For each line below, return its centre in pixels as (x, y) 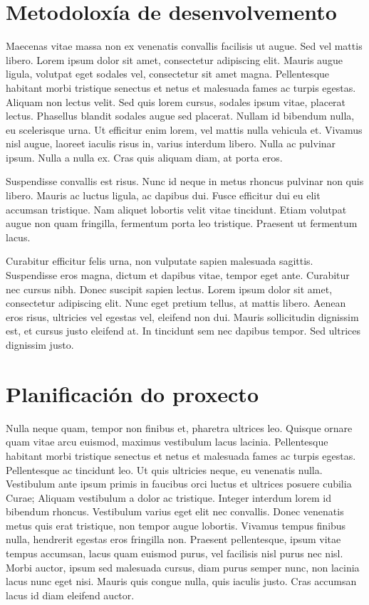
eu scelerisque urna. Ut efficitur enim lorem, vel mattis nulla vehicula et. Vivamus (184, 129)
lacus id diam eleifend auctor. (70, 595)
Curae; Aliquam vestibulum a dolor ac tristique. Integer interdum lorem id (168, 497)
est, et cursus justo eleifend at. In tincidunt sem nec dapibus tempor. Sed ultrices (183, 331)
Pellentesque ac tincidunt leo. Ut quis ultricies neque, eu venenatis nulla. (164, 469)
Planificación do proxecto (132, 393)
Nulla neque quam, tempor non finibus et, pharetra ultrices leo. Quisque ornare (179, 427)
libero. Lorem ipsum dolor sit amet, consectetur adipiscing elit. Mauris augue (174, 59)
